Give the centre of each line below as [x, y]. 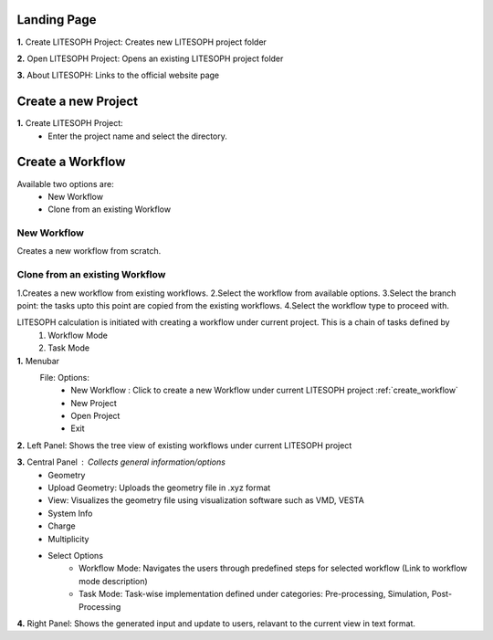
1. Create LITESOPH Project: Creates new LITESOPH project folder [142, 42]
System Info [70, 513]
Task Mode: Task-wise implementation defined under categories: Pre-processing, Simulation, [254, 594]
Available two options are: [65, 184]
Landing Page [57, 20]
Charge [62, 526]
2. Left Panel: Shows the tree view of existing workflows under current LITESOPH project [184, 445]
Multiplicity [68, 539]
